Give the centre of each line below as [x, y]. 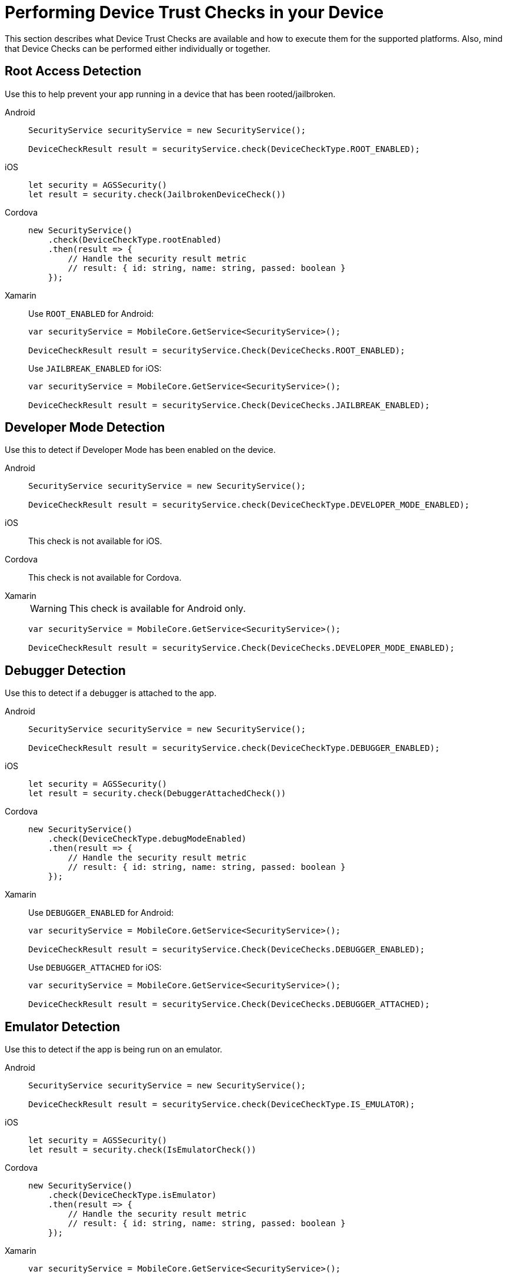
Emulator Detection [63, 1027]
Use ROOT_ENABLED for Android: [91, 313]
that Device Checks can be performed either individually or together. [138, 48]
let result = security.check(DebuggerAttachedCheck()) [157, 794]
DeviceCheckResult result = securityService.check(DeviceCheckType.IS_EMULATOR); [222, 1105]
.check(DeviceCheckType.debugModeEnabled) [147, 839]
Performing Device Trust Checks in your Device [194, 12]
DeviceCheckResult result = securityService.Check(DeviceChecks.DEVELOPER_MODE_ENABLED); [241, 648]
